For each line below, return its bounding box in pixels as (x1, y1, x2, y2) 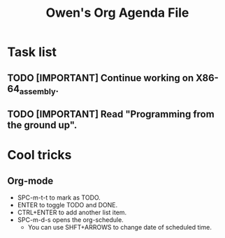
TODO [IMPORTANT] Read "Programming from (7, 108, 215, 120)
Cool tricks (7, 147, 72, 163)
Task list (7, 44, 57, 60)
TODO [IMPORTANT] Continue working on (7, 72, 194, 84)
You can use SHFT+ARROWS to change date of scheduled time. (27, 223, 212, 232)
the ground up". (7, 119, 78, 131)
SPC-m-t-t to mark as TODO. (17, 193, 101, 202)
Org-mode (7, 174, 54, 186)
